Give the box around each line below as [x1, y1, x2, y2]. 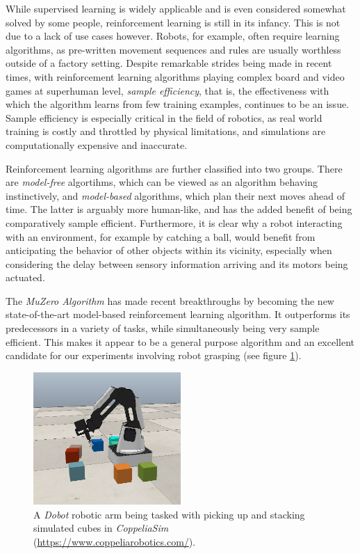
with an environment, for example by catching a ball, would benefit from [6, 229, 316, 244]
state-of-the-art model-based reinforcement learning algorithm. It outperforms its [6, 307, 350, 322]
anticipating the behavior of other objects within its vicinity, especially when [6, 243, 332, 258]
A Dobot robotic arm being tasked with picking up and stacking [33, 507, 305, 521]
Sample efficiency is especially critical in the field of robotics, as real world [6, 110, 322, 125]
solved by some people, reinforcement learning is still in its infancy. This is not [6, 15, 341, 29]
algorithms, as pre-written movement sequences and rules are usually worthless [6, 42, 341, 56]
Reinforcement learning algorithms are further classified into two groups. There [6, 161, 343, 175]
